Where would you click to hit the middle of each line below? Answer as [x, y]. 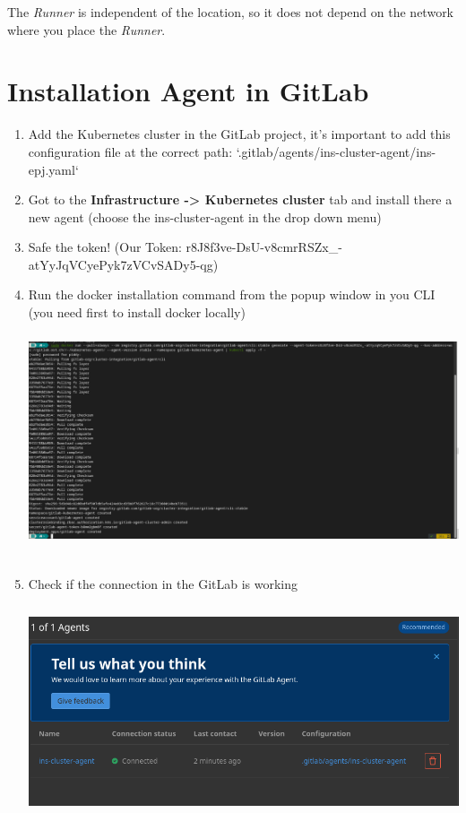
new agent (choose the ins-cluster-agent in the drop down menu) [205, 216]
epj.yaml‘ [53, 169]
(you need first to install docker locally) [137, 312]
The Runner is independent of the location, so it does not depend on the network [231, 12]
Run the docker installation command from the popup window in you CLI [232, 294]
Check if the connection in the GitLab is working [163, 583]
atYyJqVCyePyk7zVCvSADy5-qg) [123, 264]
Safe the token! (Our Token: [105, 247]
